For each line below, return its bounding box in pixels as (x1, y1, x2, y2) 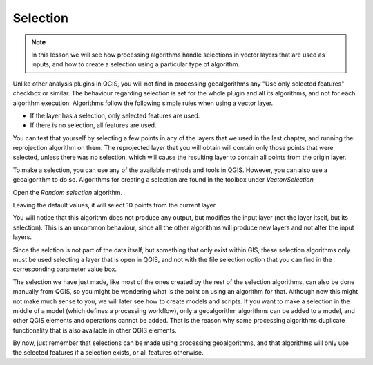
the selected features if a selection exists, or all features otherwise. (12, 348, 204, 357)
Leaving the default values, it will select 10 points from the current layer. (12, 201, 218, 209)
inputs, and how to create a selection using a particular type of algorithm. (31, 60, 240, 68)
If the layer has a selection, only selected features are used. (30, 111, 200, 120)
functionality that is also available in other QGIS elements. (12, 326, 177, 335)
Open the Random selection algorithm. (12, 188, 123, 196)
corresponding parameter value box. (12, 265, 117, 273)
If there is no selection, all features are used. (30, 121, 157, 129)
